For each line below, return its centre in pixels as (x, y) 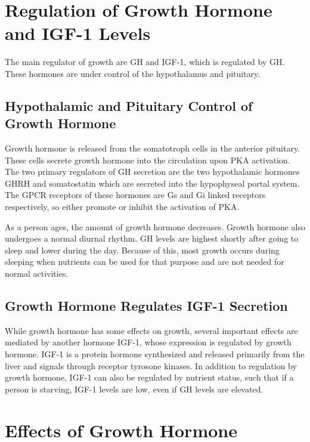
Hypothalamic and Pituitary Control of (129, 105)
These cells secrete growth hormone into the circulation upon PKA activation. (148, 160)
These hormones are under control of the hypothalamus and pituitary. (133, 73)
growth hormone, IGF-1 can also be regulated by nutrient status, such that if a (149, 377)
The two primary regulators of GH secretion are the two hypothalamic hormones (152, 171)
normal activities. (37, 273)
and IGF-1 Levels (78, 33)
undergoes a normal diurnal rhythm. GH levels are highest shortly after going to (152, 238)
